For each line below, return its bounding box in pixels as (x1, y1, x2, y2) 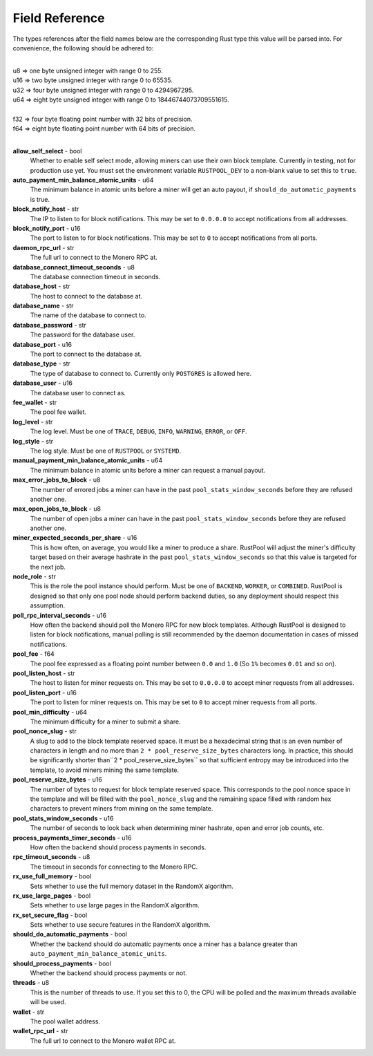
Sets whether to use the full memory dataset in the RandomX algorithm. (30, 882, 234, 890)
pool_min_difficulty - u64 (12, 708, 88, 716)
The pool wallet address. (30, 1017, 100, 1026)
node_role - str (12, 572, 57, 581)
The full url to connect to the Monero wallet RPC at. (30, 1037, 176, 1045)
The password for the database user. (30, 330, 135, 339)
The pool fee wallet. (30, 408, 87, 416)
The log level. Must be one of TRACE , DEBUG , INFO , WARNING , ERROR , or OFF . (30, 427, 247, 435)
